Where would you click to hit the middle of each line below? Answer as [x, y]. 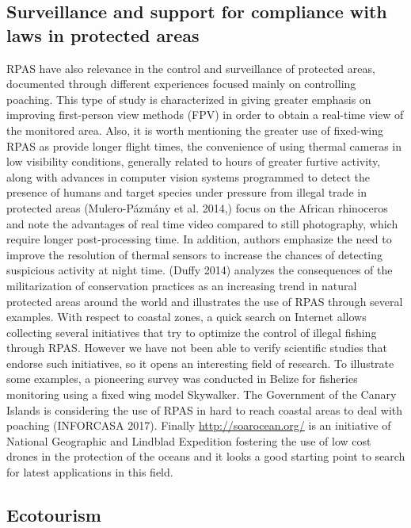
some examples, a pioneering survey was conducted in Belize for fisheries [182, 379]
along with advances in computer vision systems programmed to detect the [188, 176]
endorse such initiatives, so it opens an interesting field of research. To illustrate [200, 363]
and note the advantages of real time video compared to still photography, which [202, 223]
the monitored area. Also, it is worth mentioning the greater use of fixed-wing [195, 130]
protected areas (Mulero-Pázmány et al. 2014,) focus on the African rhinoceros [197, 207]
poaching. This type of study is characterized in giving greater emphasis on [189, 99]
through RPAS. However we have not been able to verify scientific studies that [197, 348]
